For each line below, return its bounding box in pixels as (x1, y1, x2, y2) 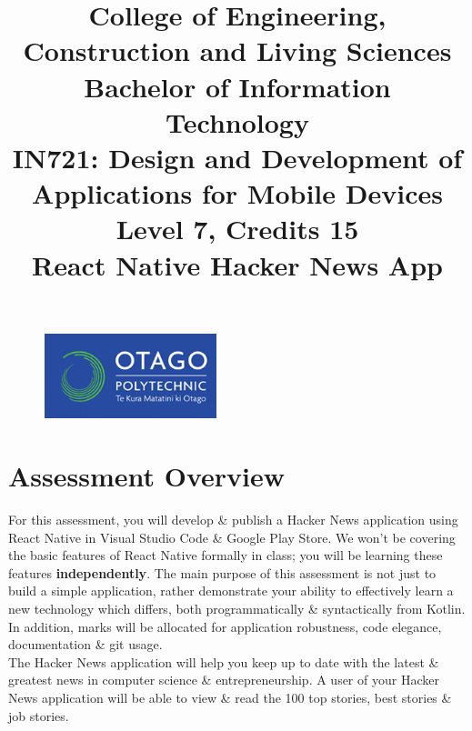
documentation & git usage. (8, 635, 163, 654)
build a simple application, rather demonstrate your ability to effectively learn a (8, 581, 454, 600)
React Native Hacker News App (32, 245, 443, 283)
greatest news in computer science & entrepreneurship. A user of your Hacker (8, 670, 439, 689)
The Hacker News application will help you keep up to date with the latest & (8, 652, 439, 671)
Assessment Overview (8, 457, 286, 495)
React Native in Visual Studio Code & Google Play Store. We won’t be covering (8, 527, 456, 546)
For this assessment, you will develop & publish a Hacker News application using (8, 510, 458, 529)
